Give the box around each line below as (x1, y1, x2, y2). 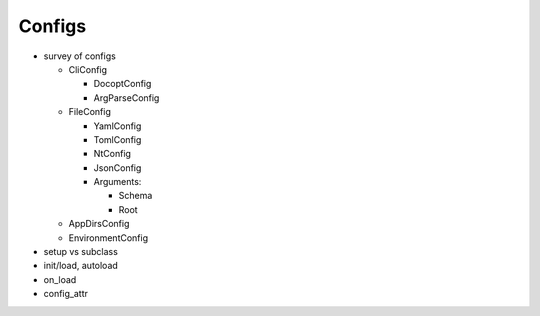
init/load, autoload (43, 260, 119, 272)
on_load (43, 273, 77, 285)
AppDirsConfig (68, 218, 130, 230)
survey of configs (43, 50, 117, 62)
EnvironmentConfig (68, 231, 149, 244)
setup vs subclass (43, 246, 119, 258)
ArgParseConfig (93, 91, 160, 104)
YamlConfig (93, 120, 142, 132)
